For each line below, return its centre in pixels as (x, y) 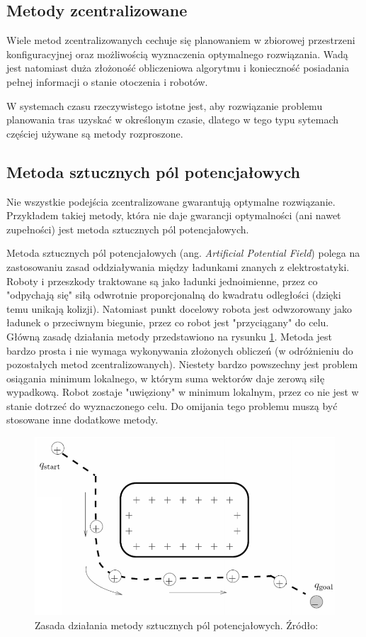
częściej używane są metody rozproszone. (95, 133)
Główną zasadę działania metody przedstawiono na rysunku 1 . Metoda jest (169, 336)
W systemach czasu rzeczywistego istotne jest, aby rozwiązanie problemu (165, 105)
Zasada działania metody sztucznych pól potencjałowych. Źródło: (177, 625)
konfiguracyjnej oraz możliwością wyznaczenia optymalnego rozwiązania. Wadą (177, 54)
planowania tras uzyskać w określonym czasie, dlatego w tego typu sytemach (173, 120)
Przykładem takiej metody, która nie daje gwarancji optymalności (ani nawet (174, 215)
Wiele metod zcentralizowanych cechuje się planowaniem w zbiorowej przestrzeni (181, 40)
